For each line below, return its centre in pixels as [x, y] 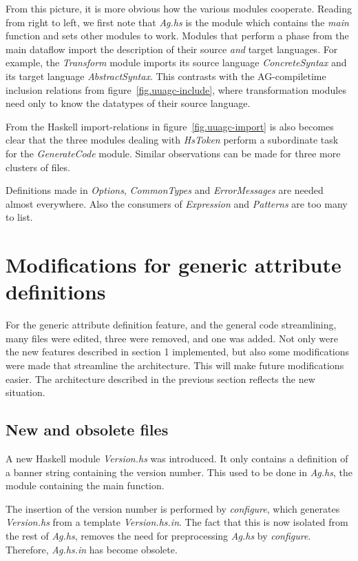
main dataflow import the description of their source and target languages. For [172, 49]
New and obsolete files [87, 430]
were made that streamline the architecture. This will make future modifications [175, 365]
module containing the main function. [85, 485]
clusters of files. [38, 167]
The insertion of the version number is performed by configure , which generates [173, 508]
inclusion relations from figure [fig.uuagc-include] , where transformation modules [176, 89]
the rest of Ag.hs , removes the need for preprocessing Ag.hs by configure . [158, 535]
